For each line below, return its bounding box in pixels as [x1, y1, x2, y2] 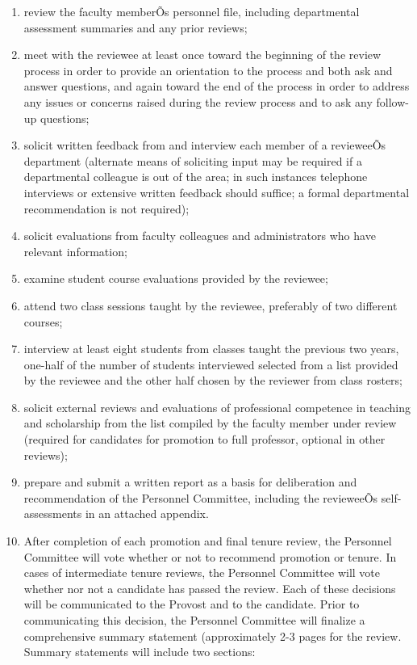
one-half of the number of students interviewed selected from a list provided [23, 356, 398, 372]
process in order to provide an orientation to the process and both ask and [23, 61, 393, 78]
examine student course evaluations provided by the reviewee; [23, 270, 328, 287]
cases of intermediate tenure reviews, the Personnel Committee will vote [23, 564, 380, 581]
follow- [376, 93, 409, 110]
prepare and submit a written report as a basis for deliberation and [23, 473, 357, 490]
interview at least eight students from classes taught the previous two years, [23, 340, 399, 357]
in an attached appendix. [85, 505, 209, 522]
